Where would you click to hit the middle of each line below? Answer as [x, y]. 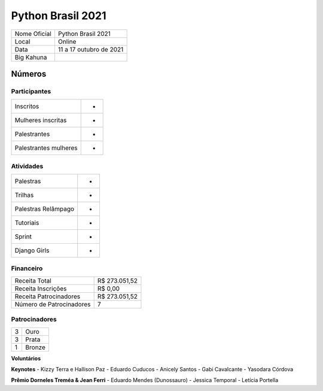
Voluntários [26, 358]
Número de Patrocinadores [53, 304]
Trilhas [24, 195]
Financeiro [27, 268]
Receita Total [33, 280]
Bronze [36, 347]
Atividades [27, 166]
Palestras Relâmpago [45, 209]
